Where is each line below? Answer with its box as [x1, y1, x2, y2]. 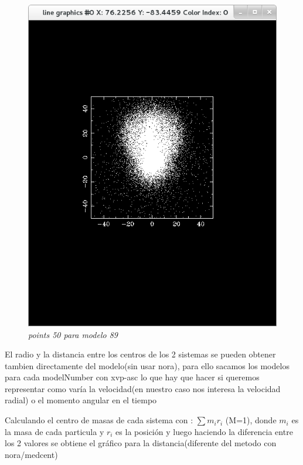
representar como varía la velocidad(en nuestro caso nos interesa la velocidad [5, 382, 281, 394]
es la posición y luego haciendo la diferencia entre [115, 425, 293, 437]
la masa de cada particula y [5, 425, 104, 437]
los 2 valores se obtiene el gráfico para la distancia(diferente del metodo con [5, 437, 277, 449]
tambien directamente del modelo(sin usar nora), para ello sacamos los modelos [5, 359, 290, 372]
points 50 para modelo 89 [28, 328, 118, 340]
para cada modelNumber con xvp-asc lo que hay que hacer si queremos [5, 371, 260, 383]
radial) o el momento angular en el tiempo [5, 394, 157, 406]
